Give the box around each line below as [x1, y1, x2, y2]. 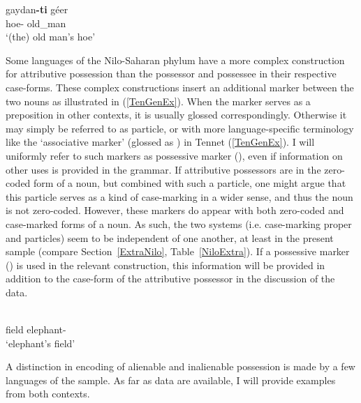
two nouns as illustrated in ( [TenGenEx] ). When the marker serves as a [6, 93, 311, 108]
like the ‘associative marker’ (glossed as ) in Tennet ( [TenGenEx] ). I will [6, 135, 315, 149]
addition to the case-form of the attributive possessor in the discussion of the [6, 271, 335, 286]
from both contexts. [6, 386, 90, 401]
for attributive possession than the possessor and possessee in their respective [6, 66, 337, 81]
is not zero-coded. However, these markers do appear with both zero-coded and [6, 203, 344, 218]
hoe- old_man [6, 15, 66, 30]
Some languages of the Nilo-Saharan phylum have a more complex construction [6, 52, 345, 67]
